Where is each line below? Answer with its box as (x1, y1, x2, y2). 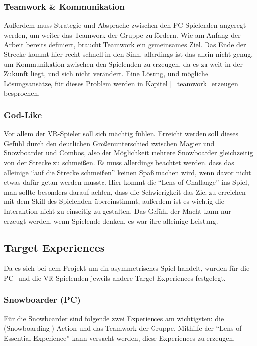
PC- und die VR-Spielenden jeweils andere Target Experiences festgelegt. (4, 272, 226, 283)
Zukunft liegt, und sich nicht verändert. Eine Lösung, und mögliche (4, 68, 208, 79)
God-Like (4, 108, 42, 121)
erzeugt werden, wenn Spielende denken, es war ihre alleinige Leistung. (4, 215, 218, 226)
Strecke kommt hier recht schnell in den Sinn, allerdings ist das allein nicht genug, (4, 49, 253, 59)
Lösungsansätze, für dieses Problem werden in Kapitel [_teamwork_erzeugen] (4, 78, 240, 88)
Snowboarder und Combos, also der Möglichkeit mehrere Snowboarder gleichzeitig (4, 148, 253, 158)
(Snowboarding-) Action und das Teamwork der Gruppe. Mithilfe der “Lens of (4, 323, 242, 333)
